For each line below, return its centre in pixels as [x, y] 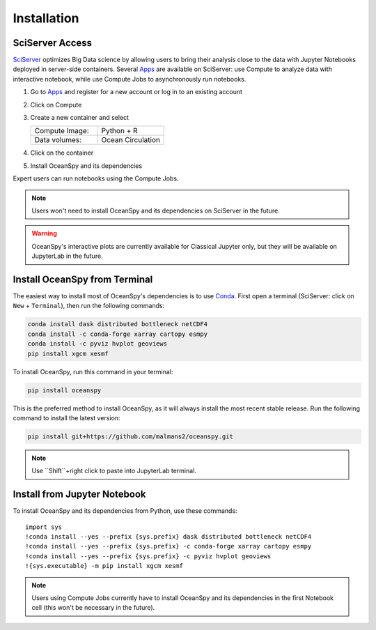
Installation [46, 18]
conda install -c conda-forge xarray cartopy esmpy [118, 334]
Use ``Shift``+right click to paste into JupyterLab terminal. [114, 471]
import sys [44, 527]
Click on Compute [56, 105]
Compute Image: [62, 131]
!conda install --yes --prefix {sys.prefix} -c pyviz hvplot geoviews [148, 556]
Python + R [120, 131]
